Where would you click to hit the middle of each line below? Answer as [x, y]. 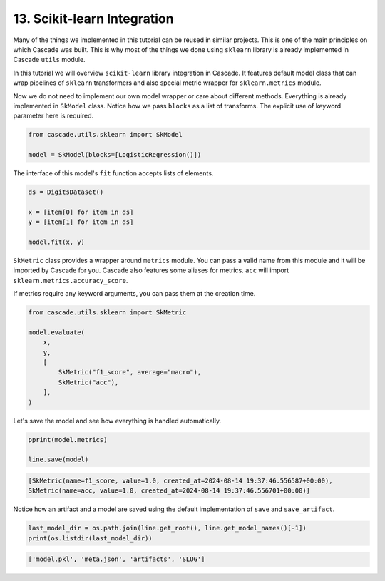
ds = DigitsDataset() [66, 192]
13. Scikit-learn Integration [93, 19]
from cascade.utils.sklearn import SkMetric [107, 313]
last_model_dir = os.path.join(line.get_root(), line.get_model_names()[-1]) [167, 528]
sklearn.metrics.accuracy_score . [71, 280]
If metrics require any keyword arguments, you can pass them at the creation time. [134, 294]
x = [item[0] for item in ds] [81, 212]
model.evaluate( [57, 332]
